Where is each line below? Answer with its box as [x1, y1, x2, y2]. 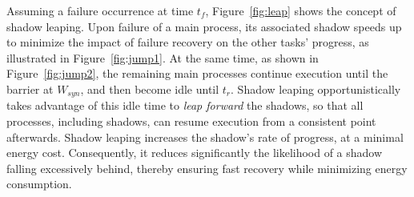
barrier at [6, 80, 54, 97]
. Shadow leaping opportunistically [231, 80, 401, 97]
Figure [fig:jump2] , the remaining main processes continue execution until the [6, 65, 388, 82]
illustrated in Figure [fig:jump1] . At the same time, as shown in [6, 49, 319, 66]
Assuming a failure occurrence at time [6, 2, 194, 18]
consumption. [6, 175, 72, 192]
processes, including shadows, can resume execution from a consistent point [6, 113, 376, 130]
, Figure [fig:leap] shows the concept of [205, 2, 396, 18]
